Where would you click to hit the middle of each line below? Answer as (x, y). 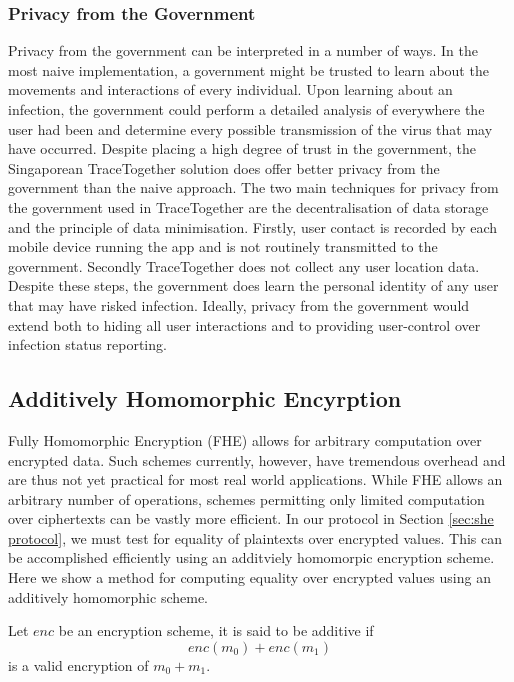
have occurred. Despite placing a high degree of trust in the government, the (242, 148)
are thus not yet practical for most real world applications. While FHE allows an (255, 479)
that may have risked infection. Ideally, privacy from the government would (239, 304)
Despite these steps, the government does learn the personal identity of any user (253, 285)
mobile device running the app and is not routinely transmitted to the (223, 246)
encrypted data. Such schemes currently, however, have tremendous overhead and (257, 459)
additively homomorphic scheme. (108, 596)
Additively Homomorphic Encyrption (205, 398)
